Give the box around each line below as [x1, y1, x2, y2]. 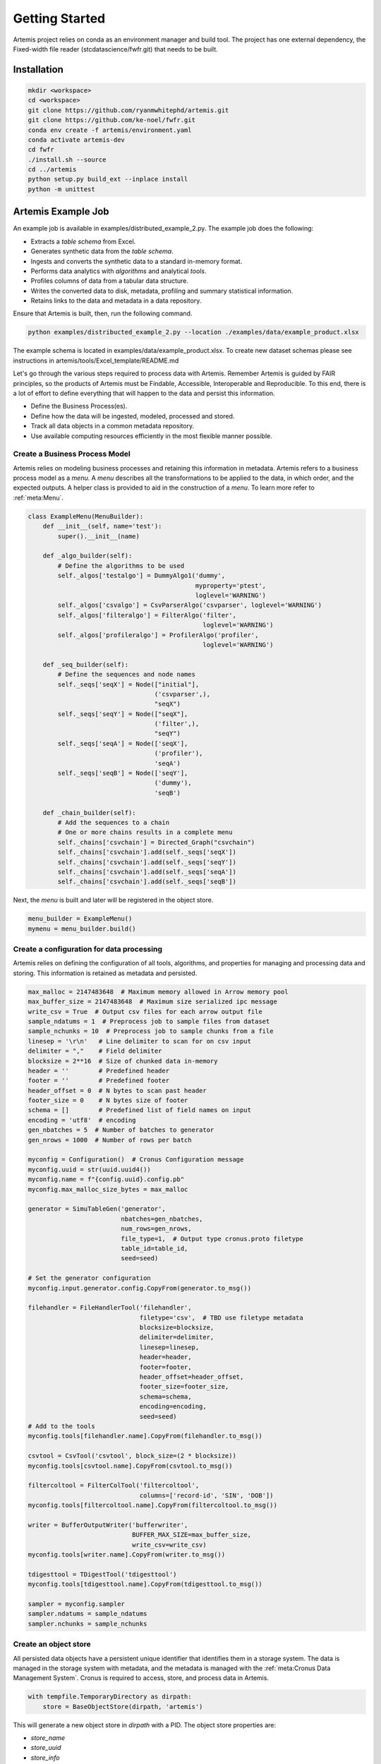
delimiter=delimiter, [139, 1334, 214, 1341]
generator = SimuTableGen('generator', [28, 1205, 166, 1213]
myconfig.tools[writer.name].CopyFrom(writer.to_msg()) [28, 1551, 226, 1559]
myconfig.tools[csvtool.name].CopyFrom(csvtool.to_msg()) [28, 1461, 233, 1470]
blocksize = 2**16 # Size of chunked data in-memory [28, 1057, 218, 1065]
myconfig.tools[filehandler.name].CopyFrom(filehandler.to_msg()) [28, 1432, 262, 1440]
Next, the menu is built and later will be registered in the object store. [13, 896, 214, 905]
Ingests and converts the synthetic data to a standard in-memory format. [30, 257, 243, 265]
